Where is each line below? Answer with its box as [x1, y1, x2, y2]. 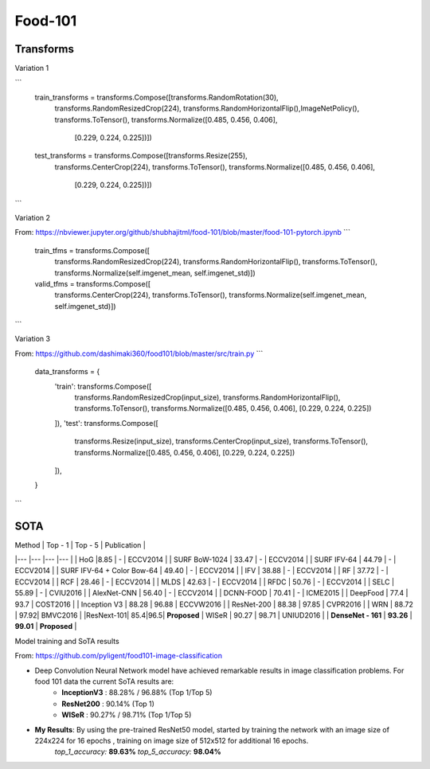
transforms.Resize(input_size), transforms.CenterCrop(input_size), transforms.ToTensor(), [74, 436, 369, 446]
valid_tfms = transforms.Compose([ [34, 279, 151, 288]
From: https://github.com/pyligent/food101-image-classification [14, 651, 223, 661]
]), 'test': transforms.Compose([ [54, 418, 158, 427]
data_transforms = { [34, 367, 100, 377]
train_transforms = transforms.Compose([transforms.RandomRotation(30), [34, 92, 279, 102]
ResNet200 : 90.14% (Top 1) [61, 699, 155, 708]
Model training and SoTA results [14, 636, 119, 646]
